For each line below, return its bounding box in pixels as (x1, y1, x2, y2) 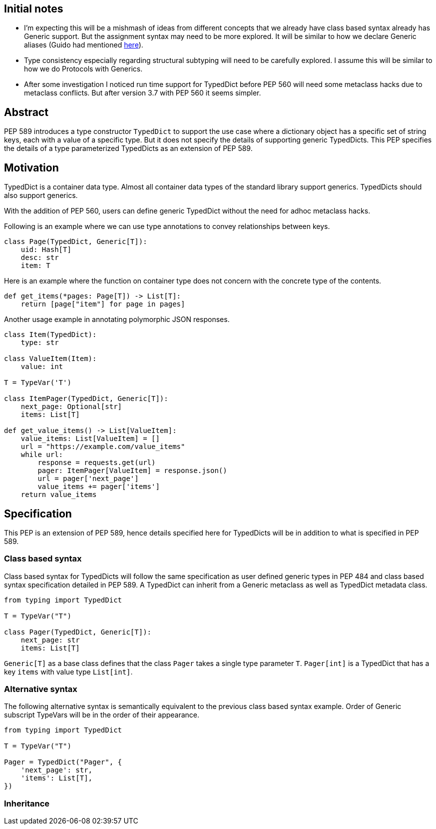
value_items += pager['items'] (37, 482, 160, 491)
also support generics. (4, 191, 78, 200)
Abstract (4, 105, 48, 118)
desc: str (20, 253, 59, 262)
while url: (20, 450, 63, 459)
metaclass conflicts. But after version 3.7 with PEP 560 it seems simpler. (24, 88, 261, 97)
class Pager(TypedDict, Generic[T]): (4, 627, 152, 636)
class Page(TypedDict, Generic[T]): (4, 237, 147, 246)
